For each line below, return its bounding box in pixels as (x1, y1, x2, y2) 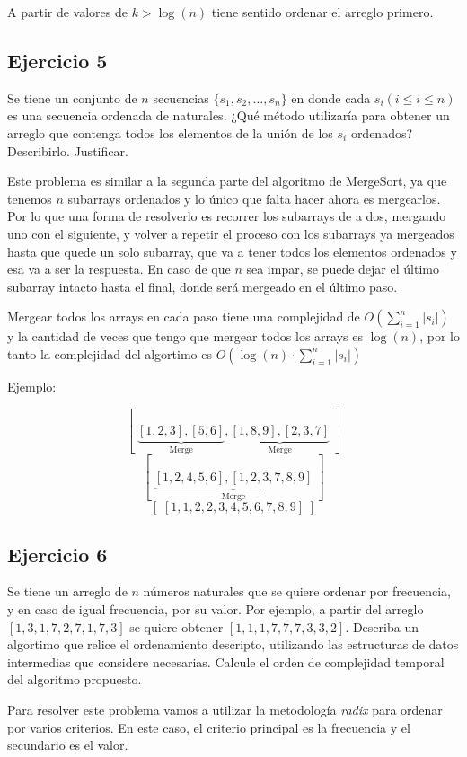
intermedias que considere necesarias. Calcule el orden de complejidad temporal (7, 652, 445, 671)
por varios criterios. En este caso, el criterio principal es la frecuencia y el (7, 717, 410, 736)
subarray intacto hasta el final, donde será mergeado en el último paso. (7, 277, 398, 295)
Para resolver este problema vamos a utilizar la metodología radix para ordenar (7, 700, 443, 719)
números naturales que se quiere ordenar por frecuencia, (143, 582, 451, 601)
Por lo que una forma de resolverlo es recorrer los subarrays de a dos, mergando (7, 207, 446, 225)
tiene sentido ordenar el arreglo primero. (211, 3, 434, 21)
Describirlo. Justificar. (7, 141, 128, 160)
